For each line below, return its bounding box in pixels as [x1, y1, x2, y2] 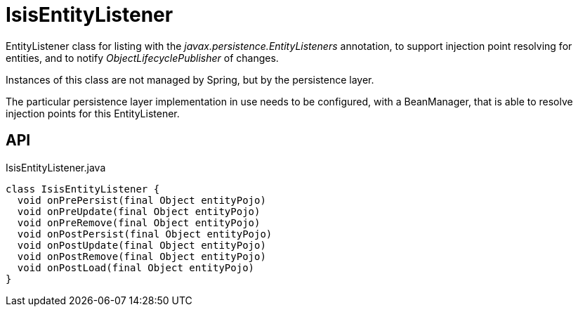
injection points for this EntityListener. [6, 107, 180, 119]
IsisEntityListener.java [6, 161, 106, 174]
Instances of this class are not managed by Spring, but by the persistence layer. [6, 73, 374, 86]
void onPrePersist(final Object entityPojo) [17, 194, 266, 206]
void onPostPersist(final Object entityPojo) [17, 228, 272, 240]
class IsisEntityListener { [6, 183, 160, 195]
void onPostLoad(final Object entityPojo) [17, 261, 255, 273]
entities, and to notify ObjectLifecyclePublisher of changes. [6, 51, 279, 64]
